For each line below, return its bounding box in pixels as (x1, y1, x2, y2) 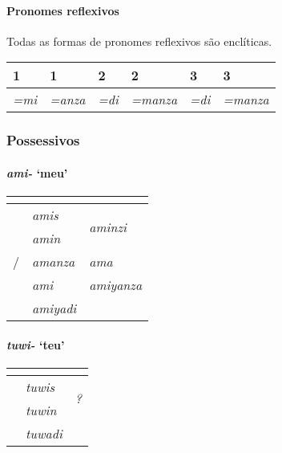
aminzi (89, 217, 127, 236)
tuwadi (26, 423, 62, 443)
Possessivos (6, 130, 80, 150)
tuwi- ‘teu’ (6, 336, 65, 353)
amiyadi (32, 299, 77, 318)
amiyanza (89, 275, 143, 295)
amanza (32, 252, 75, 271)
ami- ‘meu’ (6, 164, 68, 181)
